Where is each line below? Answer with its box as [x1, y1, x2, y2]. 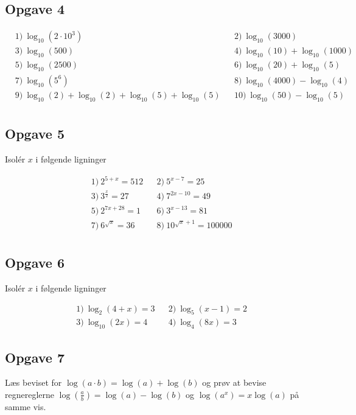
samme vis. [5, 400, 46, 413]
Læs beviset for [5, 376, 62, 389]
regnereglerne [5, 388, 55, 400]
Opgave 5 [5, 124, 65, 143]
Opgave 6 [5, 253, 65, 272]
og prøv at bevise [202, 376, 267, 389]
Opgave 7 [5, 347, 65, 366]
